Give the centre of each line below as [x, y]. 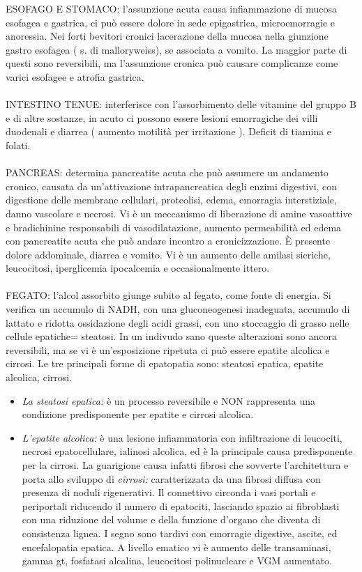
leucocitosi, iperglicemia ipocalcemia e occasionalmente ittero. [138, 268]
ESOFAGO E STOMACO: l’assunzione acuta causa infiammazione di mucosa [172, 8]
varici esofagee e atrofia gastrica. [75, 76]
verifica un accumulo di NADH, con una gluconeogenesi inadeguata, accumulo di [178, 309]
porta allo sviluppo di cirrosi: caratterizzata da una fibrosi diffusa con [171, 478]
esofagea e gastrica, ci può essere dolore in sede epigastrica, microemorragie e [170, 22]
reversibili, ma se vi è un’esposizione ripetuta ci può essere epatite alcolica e [168, 349]
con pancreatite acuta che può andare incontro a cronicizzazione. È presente [168, 241]
